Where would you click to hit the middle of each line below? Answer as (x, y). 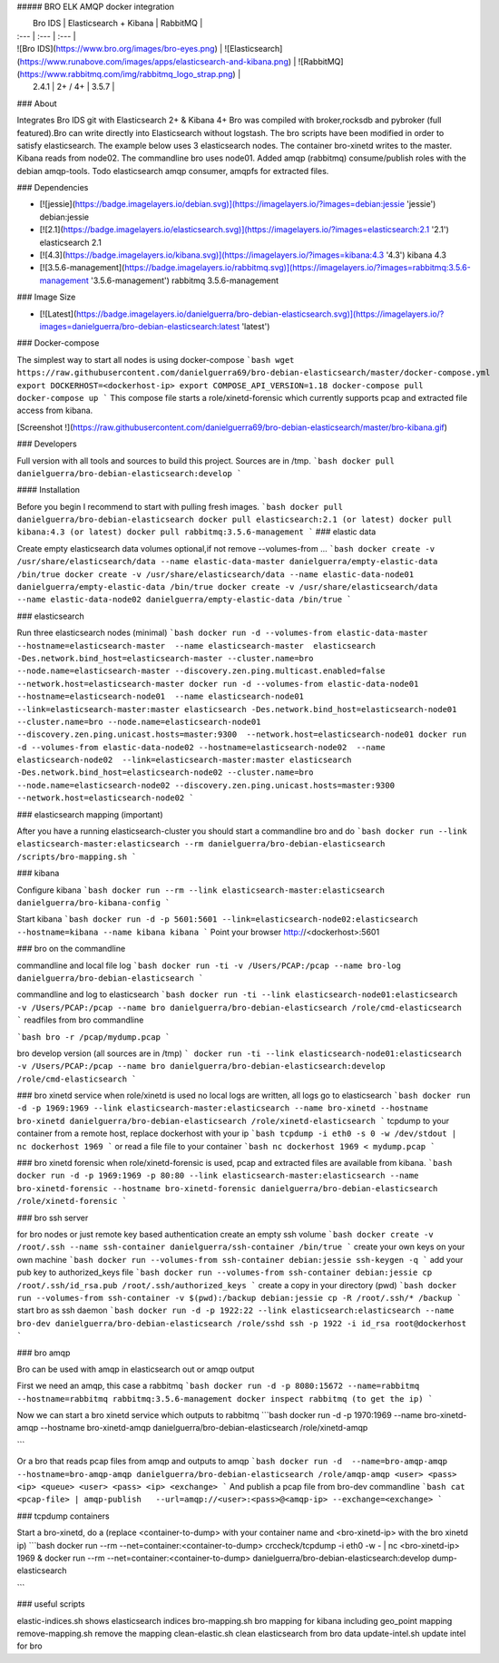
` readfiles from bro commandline (80, 1020)
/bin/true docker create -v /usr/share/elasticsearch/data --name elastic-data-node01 (215, 574)
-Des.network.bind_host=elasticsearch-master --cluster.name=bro (165, 658)
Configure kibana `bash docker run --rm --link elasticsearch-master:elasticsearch (201, 890)
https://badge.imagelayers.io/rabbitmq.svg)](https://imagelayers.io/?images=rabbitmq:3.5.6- (297, 268)
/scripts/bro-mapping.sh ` (77, 856)
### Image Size (46, 297)
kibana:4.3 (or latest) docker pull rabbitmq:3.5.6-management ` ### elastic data (196, 532)
